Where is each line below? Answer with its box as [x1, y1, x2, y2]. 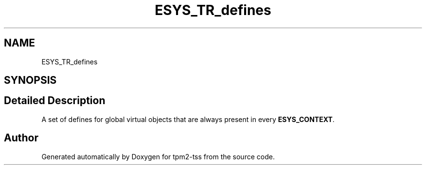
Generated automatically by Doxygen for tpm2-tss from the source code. [41, 152, 275, 161]
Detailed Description [4, 94, 106, 107]
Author [4, 132, 38, 144]
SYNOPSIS [4, 74, 57, 87]
